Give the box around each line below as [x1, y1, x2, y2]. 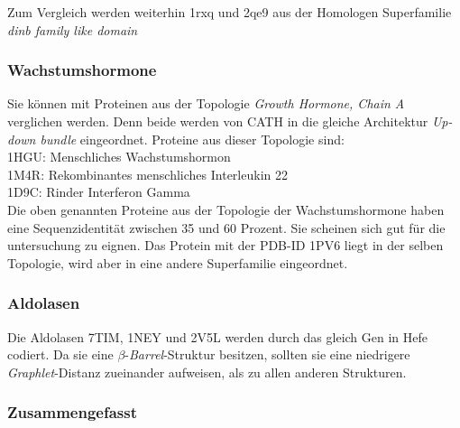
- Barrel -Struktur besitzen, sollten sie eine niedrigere [124, 345, 410, 364]
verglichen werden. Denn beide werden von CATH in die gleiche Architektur [7, 112, 428, 130]
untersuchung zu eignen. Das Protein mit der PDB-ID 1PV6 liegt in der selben [7, 236, 444, 255]
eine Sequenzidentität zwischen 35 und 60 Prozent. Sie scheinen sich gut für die [7, 218, 446, 237]
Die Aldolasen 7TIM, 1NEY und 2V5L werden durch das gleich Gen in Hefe [7, 327, 428, 346]
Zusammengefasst [7, 401, 138, 423]
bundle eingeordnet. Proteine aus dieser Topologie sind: [40, 129, 345, 148]
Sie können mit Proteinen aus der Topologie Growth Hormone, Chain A [7, 94, 405, 113]
